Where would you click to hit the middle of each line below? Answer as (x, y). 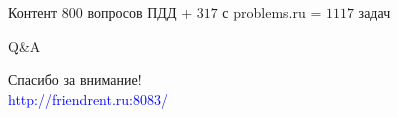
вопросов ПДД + (140, 12)
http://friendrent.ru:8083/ (88, 98)
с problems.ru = (272, 12)
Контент (33, 12)
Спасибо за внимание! (75, 79)
